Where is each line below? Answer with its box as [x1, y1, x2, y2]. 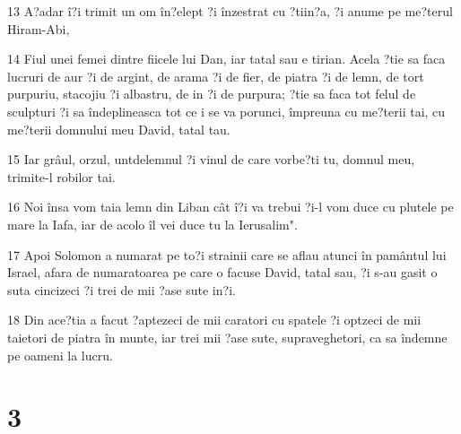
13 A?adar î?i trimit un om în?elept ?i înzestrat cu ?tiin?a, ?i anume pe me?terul [7, 2, 453, 20]
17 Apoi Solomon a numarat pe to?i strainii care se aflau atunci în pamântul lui [7, 245, 447, 264]
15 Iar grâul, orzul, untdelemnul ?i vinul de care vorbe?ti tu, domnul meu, [7, 150, 415, 169]
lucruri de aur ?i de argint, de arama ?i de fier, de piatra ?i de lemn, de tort [7, 66, 424, 85]
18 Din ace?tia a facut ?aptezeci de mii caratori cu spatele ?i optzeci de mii [7, 310, 422, 329]
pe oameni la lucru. [7, 345, 113, 364]
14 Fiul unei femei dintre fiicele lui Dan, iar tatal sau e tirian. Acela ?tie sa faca [7, 49, 446, 68]
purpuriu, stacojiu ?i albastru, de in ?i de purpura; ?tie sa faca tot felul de [7, 84, 416, 103]
